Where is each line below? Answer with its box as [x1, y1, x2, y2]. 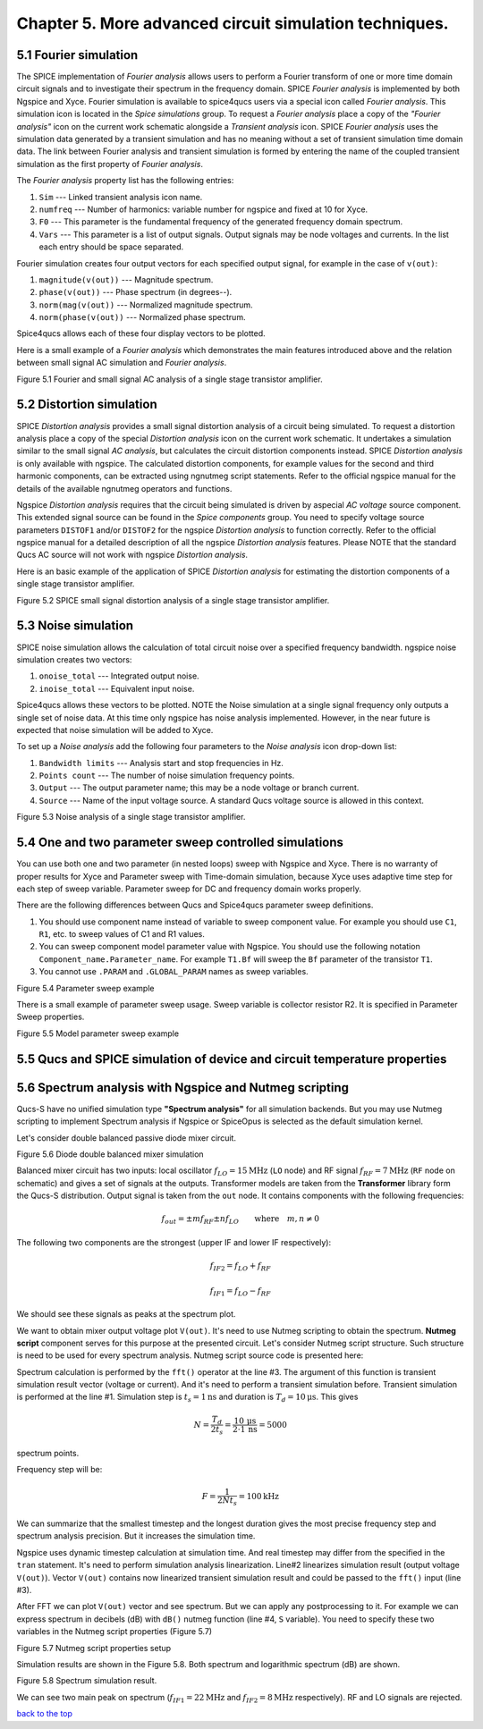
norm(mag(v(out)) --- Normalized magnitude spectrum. [38, 299, 254, 310]
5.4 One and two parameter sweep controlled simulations [16, 835, 344, 850]
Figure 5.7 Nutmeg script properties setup [16, 1642, 172, 1653]
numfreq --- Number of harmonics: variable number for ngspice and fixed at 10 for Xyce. [38, 204, 369, 215]
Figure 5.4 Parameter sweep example [16, 983, 155, 993]
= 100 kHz [238, 1491, 279, 1501]
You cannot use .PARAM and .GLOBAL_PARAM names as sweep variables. [38, 966, 309, 977]
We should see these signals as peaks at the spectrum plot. [16, 1309, 236, 1320]
